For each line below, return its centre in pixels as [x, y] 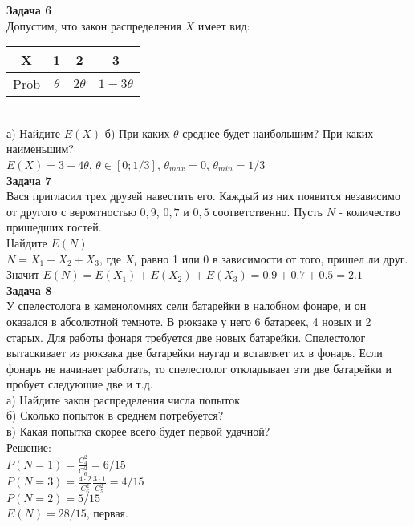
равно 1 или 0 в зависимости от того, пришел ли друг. [275, 258]
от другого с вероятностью [71, 211]
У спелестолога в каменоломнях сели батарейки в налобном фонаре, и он [187, 306]
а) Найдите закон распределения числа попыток [124, 399]
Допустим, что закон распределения [94, 25]
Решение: [29, 447]
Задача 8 [29, 290]
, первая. [107, 512]
